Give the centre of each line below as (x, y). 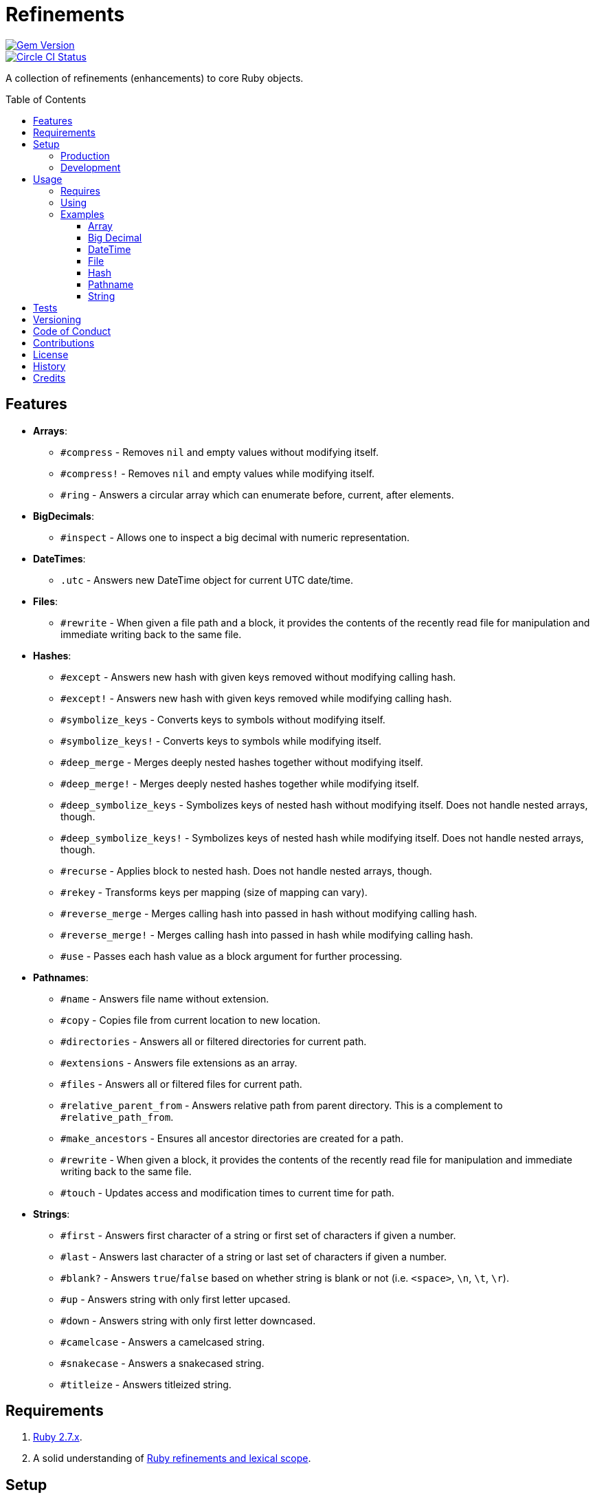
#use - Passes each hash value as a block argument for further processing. (232, 956)
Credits (49, 378)
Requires (80, 190)
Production (85, 155)
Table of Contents (46, 99)
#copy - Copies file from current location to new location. (191, 1020)
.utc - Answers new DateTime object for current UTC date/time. (207, 580)
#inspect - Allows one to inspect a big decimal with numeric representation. (235, 537)
